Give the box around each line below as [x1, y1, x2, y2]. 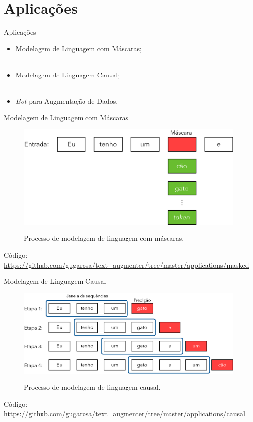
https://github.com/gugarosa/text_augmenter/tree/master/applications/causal [4, 408, 245, 419]
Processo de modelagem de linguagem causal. [24, 382, 161, 392]
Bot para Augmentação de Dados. [15, 96, 118, 106]
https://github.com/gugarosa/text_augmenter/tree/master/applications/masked [4, 259, 249, 269]
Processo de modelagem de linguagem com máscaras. [24, 233, 184, 243]
